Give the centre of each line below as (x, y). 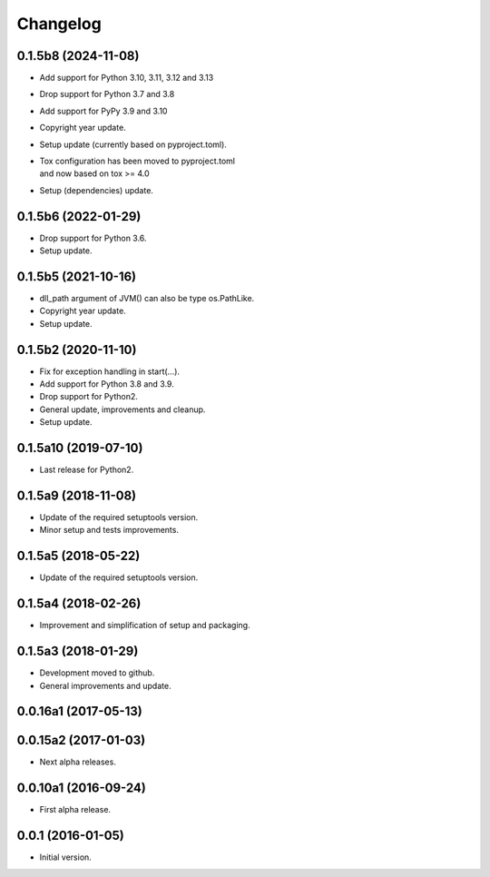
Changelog (59, 24)
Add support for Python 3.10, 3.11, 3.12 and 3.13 (127, 78)
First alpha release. (75, 810)
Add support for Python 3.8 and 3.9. (107, 384)
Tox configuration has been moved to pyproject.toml (137, 161)
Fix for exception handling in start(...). (110, 371)
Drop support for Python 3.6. (93, 238)
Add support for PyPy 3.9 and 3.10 (103, 111)
